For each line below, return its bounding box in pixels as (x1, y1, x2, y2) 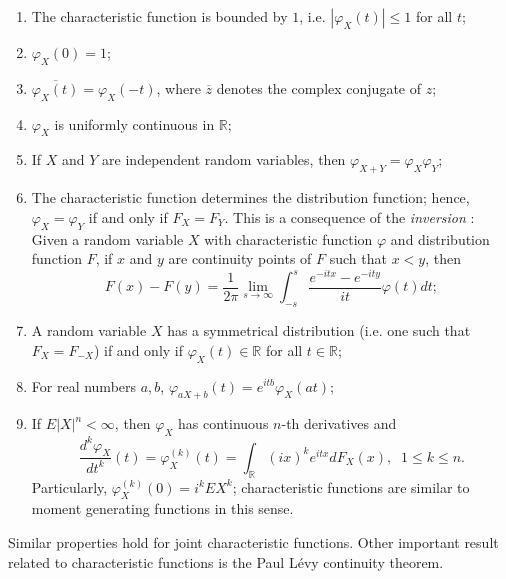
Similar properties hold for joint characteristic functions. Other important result (8, 532, 499, 553)
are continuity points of (168, 248, 312, 269)
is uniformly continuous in (54, 113, 215, 134)
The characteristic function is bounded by (31, 6, 288, 26)
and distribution (390, 228, 490, 249)
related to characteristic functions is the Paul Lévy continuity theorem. (8, 551, 444, 572)
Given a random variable (31, 228, 184, 249)
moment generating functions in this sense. (31, 498, 294, 519)
